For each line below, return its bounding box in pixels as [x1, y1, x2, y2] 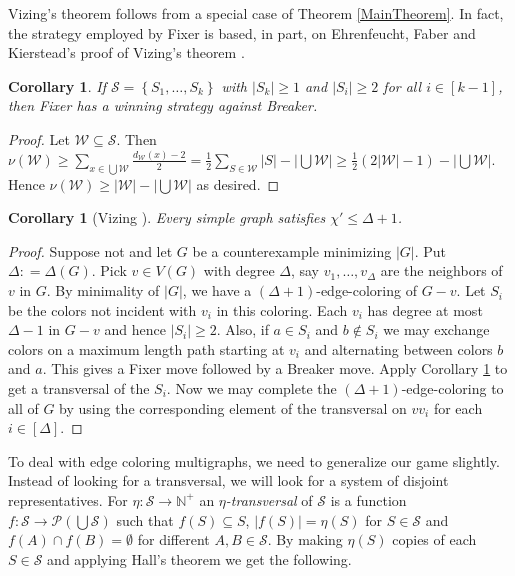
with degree [203, 260, 275, 281]
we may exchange [383, 319, 490, 340]
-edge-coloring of [316, 280, 417, 301]
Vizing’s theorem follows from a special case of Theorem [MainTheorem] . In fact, [8, 3, 504, 23]
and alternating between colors [304, 338, 493, 359]
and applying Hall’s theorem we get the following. [47, 548, 352, 569]
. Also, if [216, 319, 269, 340]
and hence [104, 319, 166, 340]
